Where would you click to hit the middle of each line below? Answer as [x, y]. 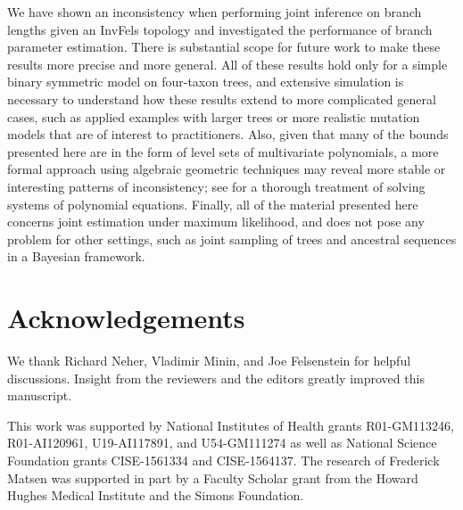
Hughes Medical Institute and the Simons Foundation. [156, 495]
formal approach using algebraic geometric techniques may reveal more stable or [227, 169]
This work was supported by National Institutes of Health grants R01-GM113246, [231, 425]
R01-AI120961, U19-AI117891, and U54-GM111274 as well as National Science [222, 443]
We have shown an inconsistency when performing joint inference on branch [215, 12]
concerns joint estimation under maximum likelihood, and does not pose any [216, 222]
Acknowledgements [126, 318]
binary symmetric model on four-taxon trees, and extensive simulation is [206, 82]
